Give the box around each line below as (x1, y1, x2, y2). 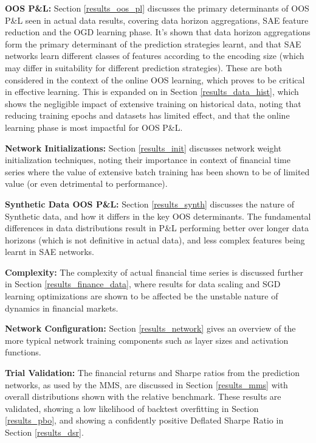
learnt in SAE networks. (5, 245, 94, 258)
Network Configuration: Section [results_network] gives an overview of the (5, 322, 296, 335)
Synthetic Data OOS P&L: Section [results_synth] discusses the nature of (5, 197, 294, 210)
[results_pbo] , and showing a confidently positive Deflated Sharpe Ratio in (5, 414, 284, 427)
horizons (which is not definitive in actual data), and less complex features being (5, 233, 305, 246)
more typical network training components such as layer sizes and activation (5, 333, 289, 346)
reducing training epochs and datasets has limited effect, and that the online (5, 109, 290, 122)
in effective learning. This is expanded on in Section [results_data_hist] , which (5, 85, 299, 98)
